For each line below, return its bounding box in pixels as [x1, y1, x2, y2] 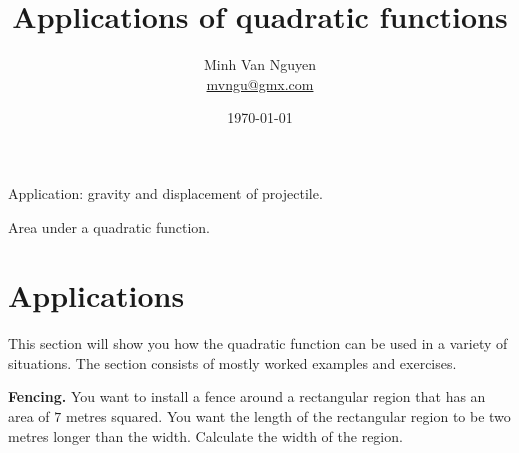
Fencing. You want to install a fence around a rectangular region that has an [8, 386, 486, 407]
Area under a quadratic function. [8, 216, 210, 237]
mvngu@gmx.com [206, 73, 314, 94]
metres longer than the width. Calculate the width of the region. [8, 425, 403, 446]
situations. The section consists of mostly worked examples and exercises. [8, 352, 457, 373]
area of [8, 406, 50, 426]
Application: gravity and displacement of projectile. [8, 182, 323, 203]
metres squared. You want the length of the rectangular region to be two [65, 406, 511, 426]
